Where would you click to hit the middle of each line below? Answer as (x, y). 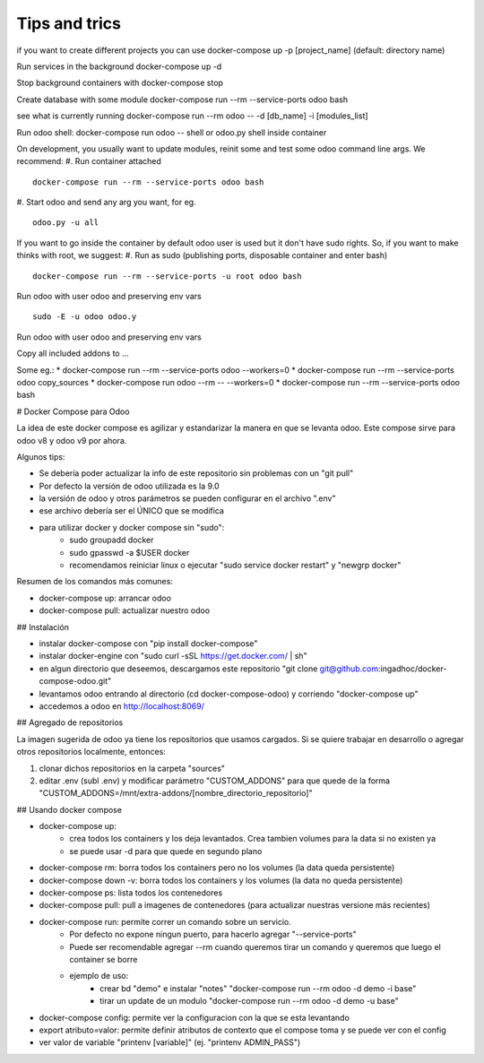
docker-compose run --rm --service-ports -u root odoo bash (167, 276)
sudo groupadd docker (112, 540)
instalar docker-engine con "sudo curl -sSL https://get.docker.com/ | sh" (173, 656)
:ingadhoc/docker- (412, 669)
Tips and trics (69, 23)
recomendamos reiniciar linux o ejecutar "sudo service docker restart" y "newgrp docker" (235, 566)
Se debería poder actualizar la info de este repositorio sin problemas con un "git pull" (196, 473)
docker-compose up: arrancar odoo (105, 598)
